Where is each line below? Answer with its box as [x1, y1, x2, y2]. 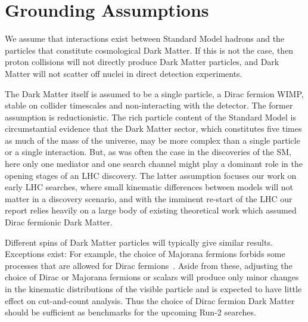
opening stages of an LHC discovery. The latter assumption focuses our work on [5, 169, 297, 181]
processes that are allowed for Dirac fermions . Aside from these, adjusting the [5, 259, 293, 271]
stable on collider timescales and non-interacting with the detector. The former [5, 99, 293, 112]
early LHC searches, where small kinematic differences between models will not [5, 181, 294, 193]
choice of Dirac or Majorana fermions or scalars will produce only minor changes [5, 271, 299, 283]
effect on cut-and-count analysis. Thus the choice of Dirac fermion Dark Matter [5, 294, 295, 306]
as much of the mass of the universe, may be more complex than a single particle [5, 134, 300, 146]
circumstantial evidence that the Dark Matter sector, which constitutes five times [5, 122, 302, 135]
